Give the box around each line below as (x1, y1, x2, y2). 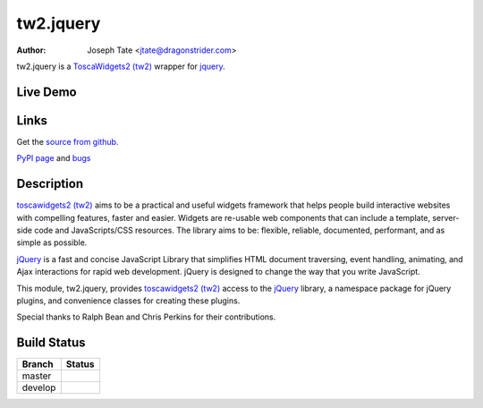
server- (432, 212, 460, 223)
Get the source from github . (16, 136, 119, 147)
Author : (16, 45, 47, 55)
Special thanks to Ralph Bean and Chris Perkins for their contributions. (16, 311, 276, 322)
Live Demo (16, 84, 77, 99)
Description (16, 176, 84, 191)
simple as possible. (16, 237, 88, 248)
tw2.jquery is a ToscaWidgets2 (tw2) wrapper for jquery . (16, 61, 225, 72)
